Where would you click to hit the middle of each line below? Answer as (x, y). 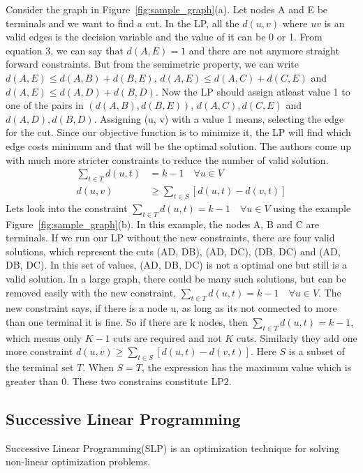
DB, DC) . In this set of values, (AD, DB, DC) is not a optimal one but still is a (177, 265)
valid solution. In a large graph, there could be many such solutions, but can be (176, 278)
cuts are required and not (168, 337)
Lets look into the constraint (67, 208)
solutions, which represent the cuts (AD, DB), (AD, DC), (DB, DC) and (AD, (173, 251)
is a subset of (317, 351)
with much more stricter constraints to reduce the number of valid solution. (167, 159)
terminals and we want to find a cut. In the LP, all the (123, 23)
